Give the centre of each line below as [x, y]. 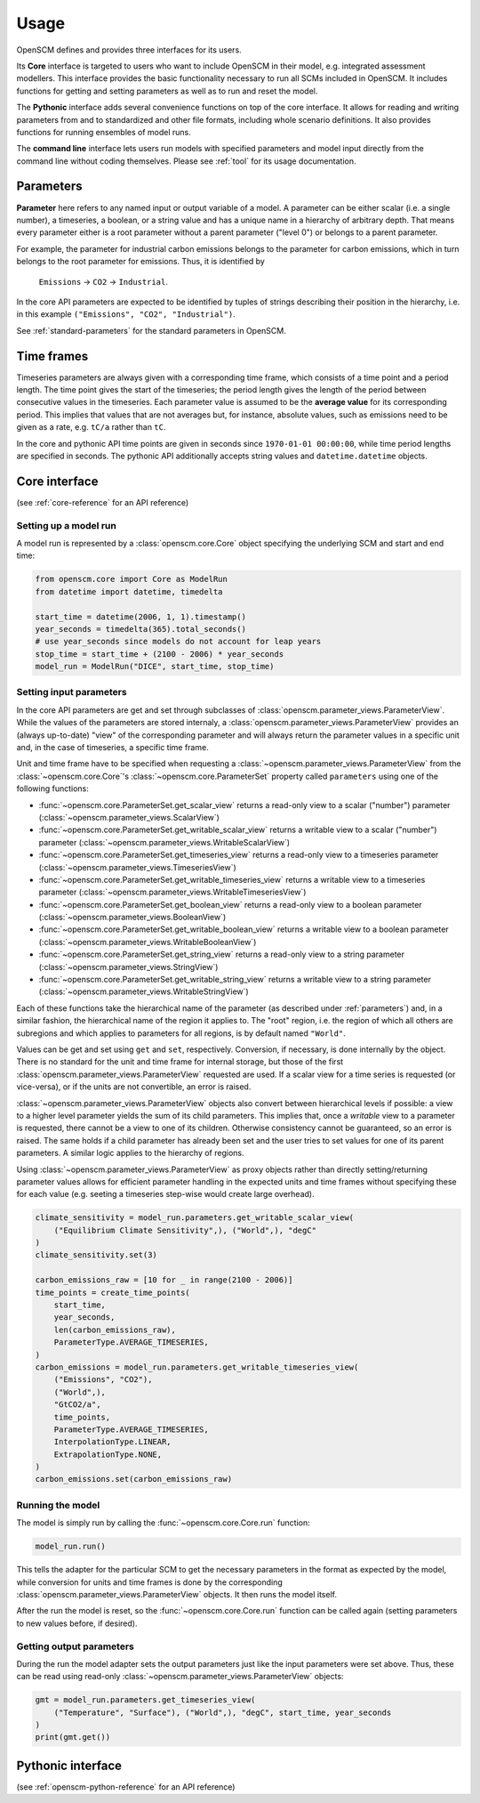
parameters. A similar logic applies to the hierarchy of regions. [130, 1153]
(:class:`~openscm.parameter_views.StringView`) [128, 966]
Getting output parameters [76, 1646]
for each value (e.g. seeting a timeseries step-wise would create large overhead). [165, 1194]
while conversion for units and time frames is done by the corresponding [150, 1582]
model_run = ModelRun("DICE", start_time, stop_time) [155, 667]
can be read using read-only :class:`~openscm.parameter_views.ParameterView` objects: [180, 1677]
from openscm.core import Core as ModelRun [132, 579]
